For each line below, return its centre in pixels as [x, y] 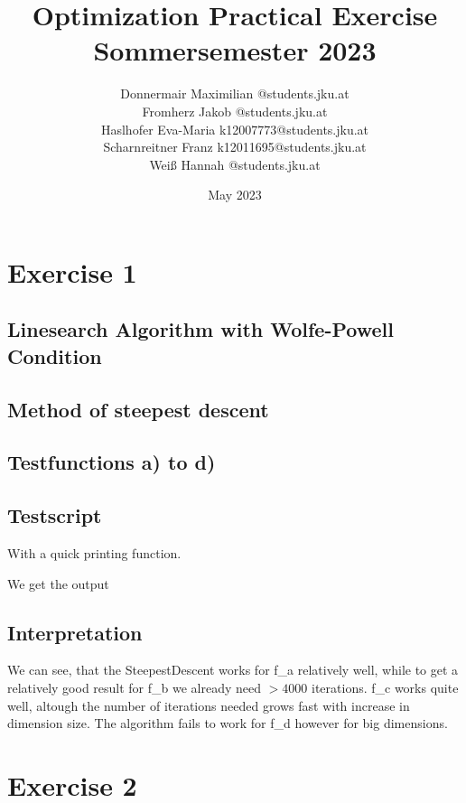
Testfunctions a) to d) [112, 462]
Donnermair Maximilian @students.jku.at [235, 93]
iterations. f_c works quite [385, 687]
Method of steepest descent [138, 409]
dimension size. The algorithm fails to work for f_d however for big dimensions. [228, 723]
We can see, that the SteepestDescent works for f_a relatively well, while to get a [233, 670]
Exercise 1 [72, 271]
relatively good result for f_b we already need [135, 687]
